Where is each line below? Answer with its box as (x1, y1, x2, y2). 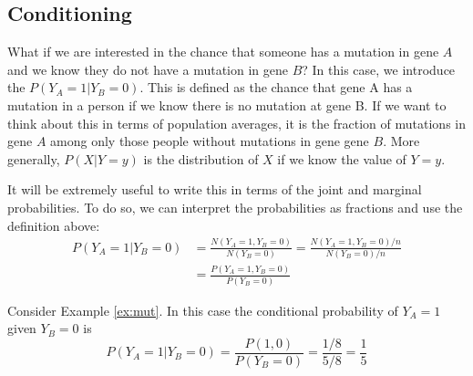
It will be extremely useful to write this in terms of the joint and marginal (7, 180, 422, 199)
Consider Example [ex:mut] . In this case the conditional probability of (7, 300, 398, 319)
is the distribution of (143, 149, 259, 168)
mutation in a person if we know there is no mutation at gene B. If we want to (7, 95, 447, 114)
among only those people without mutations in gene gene (50, 131, 369, 151)
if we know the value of (277, 149, 406, 168)
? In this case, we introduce (302, 59, 456, 78)
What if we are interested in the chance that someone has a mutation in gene (7, 42, 439, 61)
